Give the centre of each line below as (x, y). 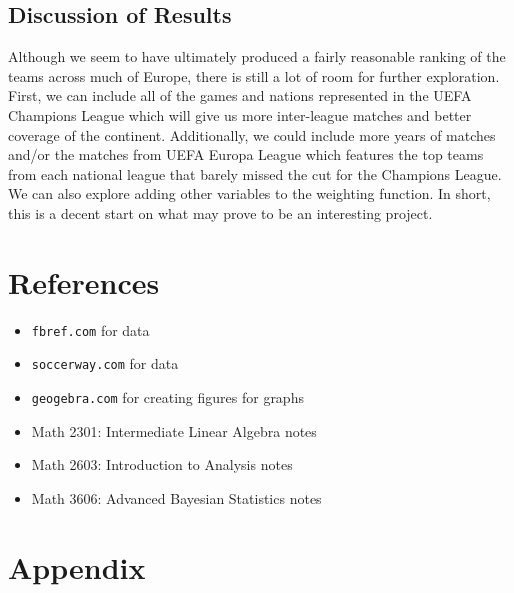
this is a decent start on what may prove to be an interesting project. (220, 212)
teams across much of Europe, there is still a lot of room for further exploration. (254, 75)
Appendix (77, 566)
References (84, 281)
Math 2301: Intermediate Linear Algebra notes (174, 430)
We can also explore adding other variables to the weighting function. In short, (249, 193)
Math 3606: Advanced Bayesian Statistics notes (176, 497)
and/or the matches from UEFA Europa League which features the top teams (246, 154)
